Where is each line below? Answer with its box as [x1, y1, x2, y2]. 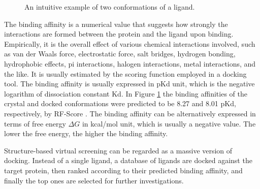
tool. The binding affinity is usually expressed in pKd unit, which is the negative [4, 78, 255, 89]
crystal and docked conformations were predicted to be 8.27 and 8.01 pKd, [4, 98, 236, 109]
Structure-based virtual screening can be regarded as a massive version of [4, 145, 233, 155]
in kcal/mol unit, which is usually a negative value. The [82, 118, 256, 129]
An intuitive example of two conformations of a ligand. [24, 2, 195, 12]
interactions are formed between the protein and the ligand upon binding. [4, 28, 234, 39]
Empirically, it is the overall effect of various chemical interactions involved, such [4, 38, 255, 49]
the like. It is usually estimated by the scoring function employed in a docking [4, 68, 247, 79]
